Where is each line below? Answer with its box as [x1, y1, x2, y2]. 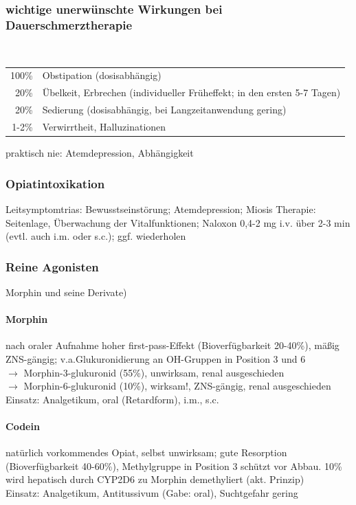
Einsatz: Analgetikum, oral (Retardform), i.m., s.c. [5, 392, 219, 406]
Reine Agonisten [5, 258, 99, 275]
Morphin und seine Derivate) [5, 284, 127, 299]
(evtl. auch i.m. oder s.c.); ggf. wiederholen [5, 229, 186, 243]
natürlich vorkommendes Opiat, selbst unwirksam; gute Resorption [5, 445, 287, 460]
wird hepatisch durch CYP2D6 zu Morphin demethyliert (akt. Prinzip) [5, 472, 304, 486]
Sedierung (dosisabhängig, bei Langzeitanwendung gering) [42, 102, 287, 117]
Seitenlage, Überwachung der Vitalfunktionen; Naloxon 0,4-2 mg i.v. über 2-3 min [5, 215, 351, 229]
